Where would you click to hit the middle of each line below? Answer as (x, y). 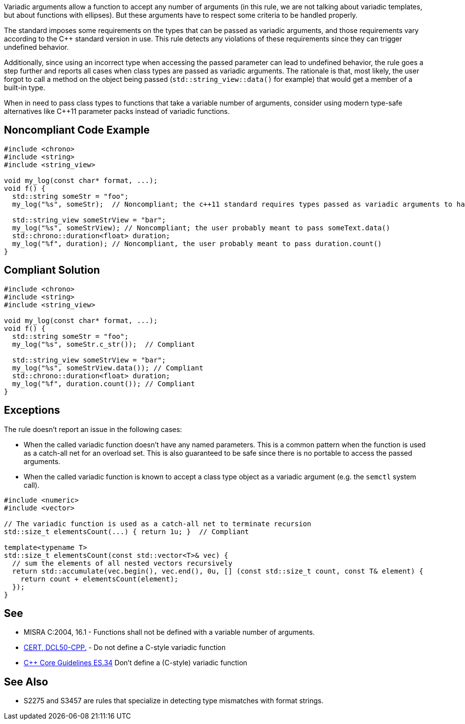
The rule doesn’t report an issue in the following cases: (93, 429)
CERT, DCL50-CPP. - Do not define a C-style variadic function (125, 648)
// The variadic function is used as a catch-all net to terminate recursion (158, 524)
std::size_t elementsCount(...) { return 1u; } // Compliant (127, 531)
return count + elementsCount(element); (100, 579)
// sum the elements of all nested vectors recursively (122, 563)
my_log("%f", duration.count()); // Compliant (103, 383)
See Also (26, 682)
